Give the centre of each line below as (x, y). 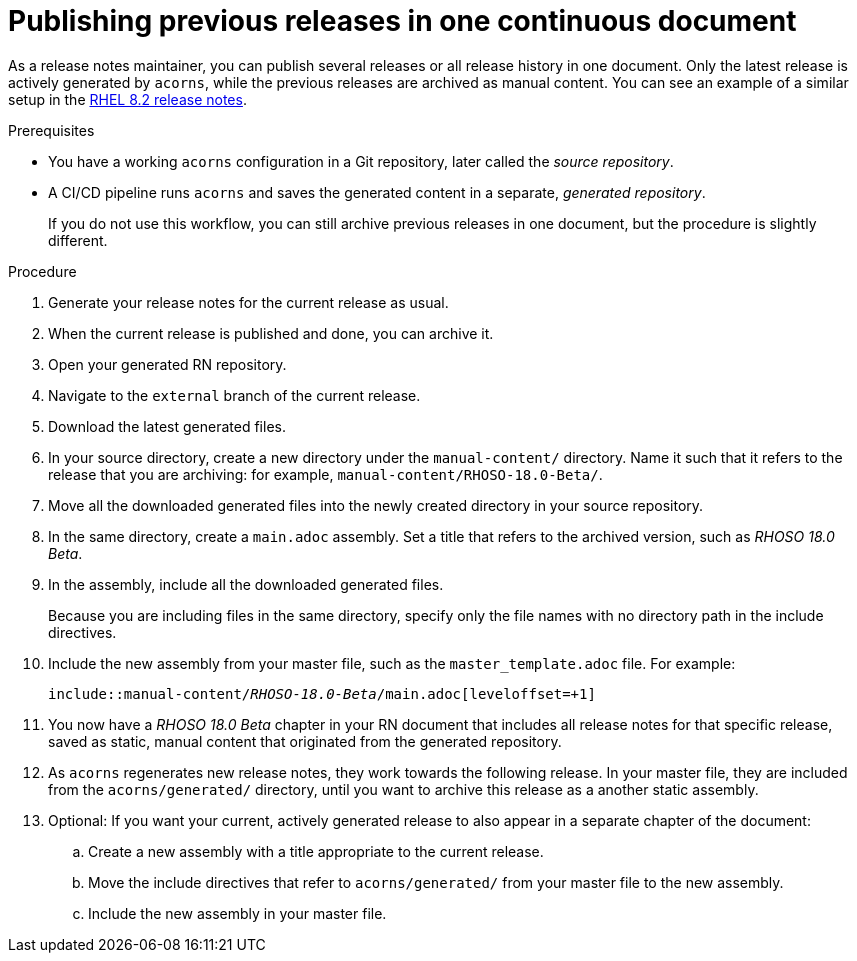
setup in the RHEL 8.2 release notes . (127, 99)
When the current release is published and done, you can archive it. (271, 333)
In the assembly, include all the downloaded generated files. (246, 584)
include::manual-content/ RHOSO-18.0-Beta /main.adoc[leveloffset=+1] (322, 693)
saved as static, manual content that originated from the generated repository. (305, 741)
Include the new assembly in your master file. (237, 913)
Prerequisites (51, 130)
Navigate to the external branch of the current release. (234, 395)
